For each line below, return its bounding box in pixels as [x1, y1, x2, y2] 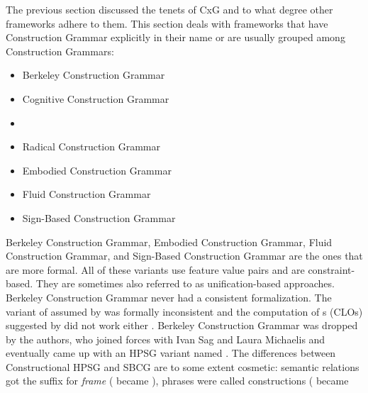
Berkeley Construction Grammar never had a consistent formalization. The [6, 289, 332, 304]
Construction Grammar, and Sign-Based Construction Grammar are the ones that [6, 248, 363, 263]
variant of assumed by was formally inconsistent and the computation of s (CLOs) [6, 304, 363, 319]
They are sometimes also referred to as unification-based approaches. [35, 276, 335, 291]
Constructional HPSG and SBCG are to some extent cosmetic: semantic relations [6, 359, 359, 374]
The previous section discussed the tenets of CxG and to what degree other [6, 2, 333, 16]
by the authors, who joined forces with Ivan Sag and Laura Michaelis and [6, 331, 325, 346]
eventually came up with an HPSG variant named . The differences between [6, 345, 336, 360]
